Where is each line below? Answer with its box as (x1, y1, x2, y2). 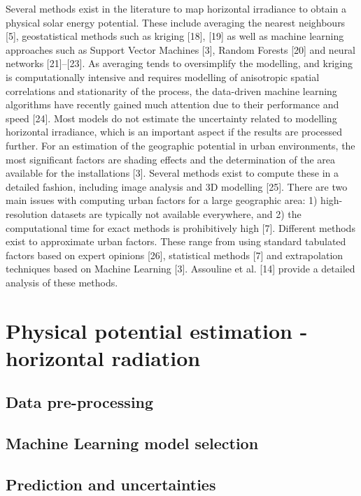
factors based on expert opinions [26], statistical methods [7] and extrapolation (6, 247, 344, 262)
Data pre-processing (6, 391, 154, 413)
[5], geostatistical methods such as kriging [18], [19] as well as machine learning (6, 29, 344, 43)
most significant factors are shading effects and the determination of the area (6, 152, 336, 166)
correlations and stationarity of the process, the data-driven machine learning (6, 83, 337, 98)
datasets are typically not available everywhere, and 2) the (50, 206, 302, 221)
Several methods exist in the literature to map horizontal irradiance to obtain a (6, 1, 346, 15)
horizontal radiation (6, 343, 201, 372)
